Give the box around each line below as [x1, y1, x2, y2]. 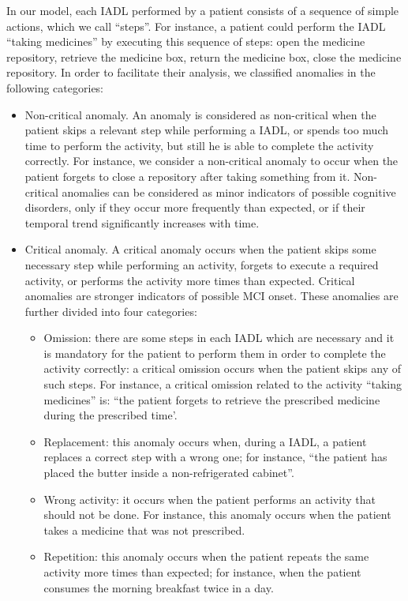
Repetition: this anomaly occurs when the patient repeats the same [43, 548, 369, 565]
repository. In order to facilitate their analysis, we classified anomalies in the [6, 64, 376, 81]
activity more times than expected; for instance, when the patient [43, 564, 361, 580]
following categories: [6, 79, 104, 96]
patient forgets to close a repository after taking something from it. [24, 167, 350, 184]
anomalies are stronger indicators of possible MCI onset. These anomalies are [24, 287, 399, 304]
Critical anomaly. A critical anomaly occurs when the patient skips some [24, 241, 376, 257]
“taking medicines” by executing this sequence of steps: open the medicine [6, 33, 365, 50]
